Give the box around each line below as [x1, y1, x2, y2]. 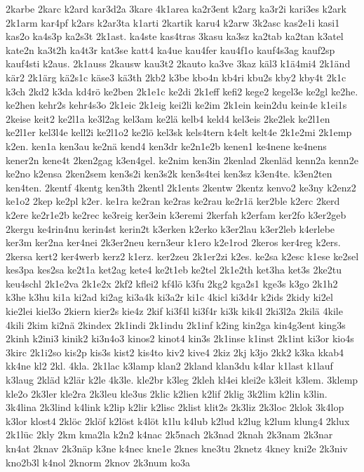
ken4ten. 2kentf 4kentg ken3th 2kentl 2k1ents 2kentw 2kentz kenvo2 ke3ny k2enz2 [6, 180, 356, 194]
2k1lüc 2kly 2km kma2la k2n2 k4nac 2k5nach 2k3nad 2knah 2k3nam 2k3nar [6, 427, 333, 442]
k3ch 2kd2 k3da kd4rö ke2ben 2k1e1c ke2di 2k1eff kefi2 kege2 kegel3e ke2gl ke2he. [6, 83, 358, 98]
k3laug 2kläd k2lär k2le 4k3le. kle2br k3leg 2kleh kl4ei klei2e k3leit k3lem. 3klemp [6, 372, 358, 387]
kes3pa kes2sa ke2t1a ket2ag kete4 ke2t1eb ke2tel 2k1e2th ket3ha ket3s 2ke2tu [6, 262, 342, 277]
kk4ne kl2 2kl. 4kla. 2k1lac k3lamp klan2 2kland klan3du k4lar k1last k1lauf [6, 358, 333, 373]
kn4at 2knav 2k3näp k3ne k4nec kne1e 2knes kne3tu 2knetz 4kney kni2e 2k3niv [6, 441, 348, 455]
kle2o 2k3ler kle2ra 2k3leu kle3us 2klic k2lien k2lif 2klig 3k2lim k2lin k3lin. [6, 386, 328, 400]
